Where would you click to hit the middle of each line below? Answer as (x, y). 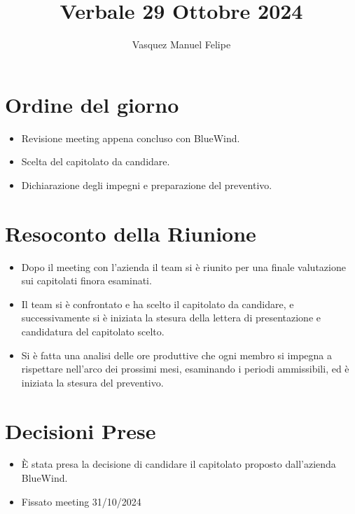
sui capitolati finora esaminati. (86, 280)
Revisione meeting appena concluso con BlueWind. (131, 138)
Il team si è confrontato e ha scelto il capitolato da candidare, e (158, 304)
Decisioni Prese (81, 430)
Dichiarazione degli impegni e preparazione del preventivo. (147, 185)
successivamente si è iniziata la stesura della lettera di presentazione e (171, 318)
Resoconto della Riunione (131, 233)
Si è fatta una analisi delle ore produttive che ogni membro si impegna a (177, 355)
